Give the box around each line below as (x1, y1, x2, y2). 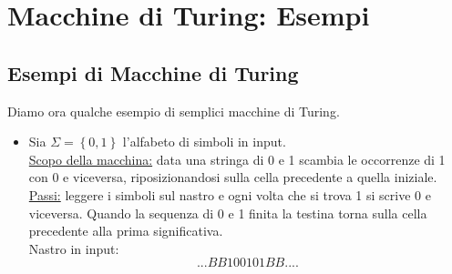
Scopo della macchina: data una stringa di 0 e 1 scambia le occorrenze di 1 (28, 149, 446, 168)
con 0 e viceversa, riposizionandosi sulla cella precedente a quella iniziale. (28, 167, 437, 187)
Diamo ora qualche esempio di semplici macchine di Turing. (7, 101, 340, 120)
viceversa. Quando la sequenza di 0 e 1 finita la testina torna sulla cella (28, 203, 427, 222)
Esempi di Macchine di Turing (7, 58, 299, 86)
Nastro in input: (28, 238, 119, 258)
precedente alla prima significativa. (28, 221, 223, 240)
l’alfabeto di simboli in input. (122, 132, 286, 151)
